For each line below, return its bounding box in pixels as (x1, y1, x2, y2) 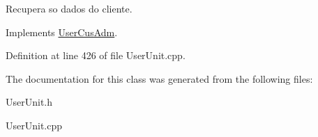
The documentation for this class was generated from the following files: (6, 71, 313, 86)
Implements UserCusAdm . (6, 24, 118, 39)
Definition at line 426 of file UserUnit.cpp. (6, 48, 185, 63)
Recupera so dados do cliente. (6, 1, 132, 15)
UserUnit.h (6, 95, 53, 109)
